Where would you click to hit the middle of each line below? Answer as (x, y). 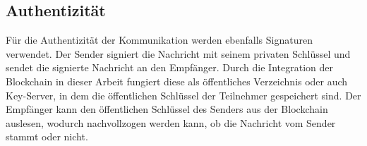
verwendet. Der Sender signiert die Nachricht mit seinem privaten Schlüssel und (178, 53)
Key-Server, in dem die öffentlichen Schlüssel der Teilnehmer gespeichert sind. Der (183, 95)
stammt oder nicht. (47, 136)
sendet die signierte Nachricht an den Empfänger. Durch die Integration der (169, 67)
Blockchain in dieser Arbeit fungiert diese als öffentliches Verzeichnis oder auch (177, 81)
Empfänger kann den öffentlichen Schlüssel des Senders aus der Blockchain (167, 109)
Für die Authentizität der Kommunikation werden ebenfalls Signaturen (159, 40)
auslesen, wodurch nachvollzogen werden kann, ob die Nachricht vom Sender (171, 122)
